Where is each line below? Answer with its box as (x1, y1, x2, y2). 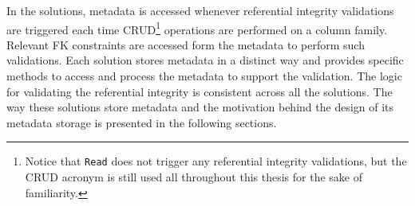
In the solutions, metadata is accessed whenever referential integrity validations (6, 2, 394, 18)
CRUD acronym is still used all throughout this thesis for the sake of (25, 169, 362, 185)
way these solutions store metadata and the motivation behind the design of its (6, 99, 394, 115)
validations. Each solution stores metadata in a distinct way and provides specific (6, 52, 404, 68)
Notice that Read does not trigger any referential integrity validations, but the (25, 153, 407, 169)
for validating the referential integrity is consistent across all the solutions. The (6, 83, 393, 99)
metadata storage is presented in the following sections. (6, 114, 277, 130)
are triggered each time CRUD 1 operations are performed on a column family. (6, 18, 388, 37)
